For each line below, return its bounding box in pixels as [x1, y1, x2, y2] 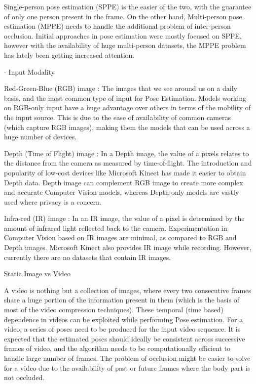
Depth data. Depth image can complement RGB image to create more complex [4, 177, 243, 187]
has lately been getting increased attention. [4, 49, 135, 60]
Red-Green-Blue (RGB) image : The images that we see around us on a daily [4, 83, 237, 93]
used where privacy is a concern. [4, 196, 102, 207]
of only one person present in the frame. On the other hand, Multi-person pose [4, 11, 242, 21]
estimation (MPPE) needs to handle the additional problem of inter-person [4, 21, 231, 31]
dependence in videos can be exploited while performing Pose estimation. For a [4, 314, 243, 324]
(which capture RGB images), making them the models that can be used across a [4, 122, 250, 132]
